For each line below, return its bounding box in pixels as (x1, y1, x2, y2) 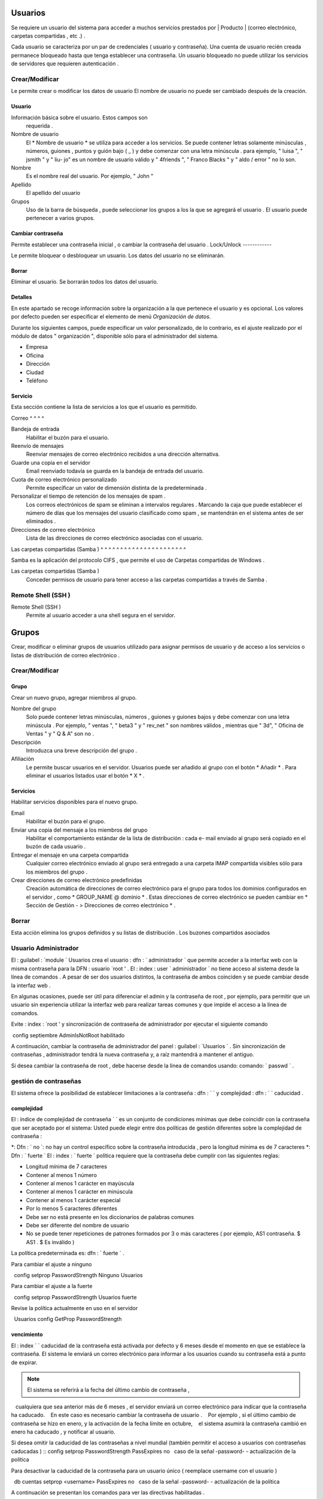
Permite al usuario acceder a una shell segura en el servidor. (26, 612, 176, 619)
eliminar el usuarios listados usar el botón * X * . (26, 772, 145, 779)
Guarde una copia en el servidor (11, 459, 91, 466)
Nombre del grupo (11, 705, 57, 712)
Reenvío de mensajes (11, 442, 64, 449)
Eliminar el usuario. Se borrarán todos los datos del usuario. (11, 278, 159, 285)
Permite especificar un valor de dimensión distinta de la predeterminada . (26, 484, 207, 491)
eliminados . (26, 517, 56, 525)
